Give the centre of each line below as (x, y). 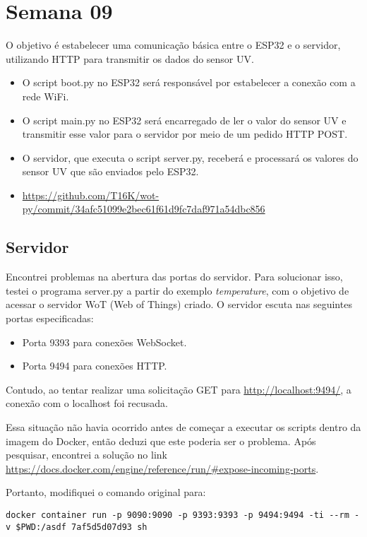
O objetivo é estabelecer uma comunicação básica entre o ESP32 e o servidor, (173, 45)
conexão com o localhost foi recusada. (87, 403)
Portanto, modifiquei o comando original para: (106, 492)
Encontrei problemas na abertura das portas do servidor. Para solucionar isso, (174, 277)
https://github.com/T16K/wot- (91, 195)
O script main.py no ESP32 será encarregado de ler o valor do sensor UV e (184, 120)
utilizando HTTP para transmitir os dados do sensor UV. (130, 58)
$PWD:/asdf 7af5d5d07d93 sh (82, 527)
